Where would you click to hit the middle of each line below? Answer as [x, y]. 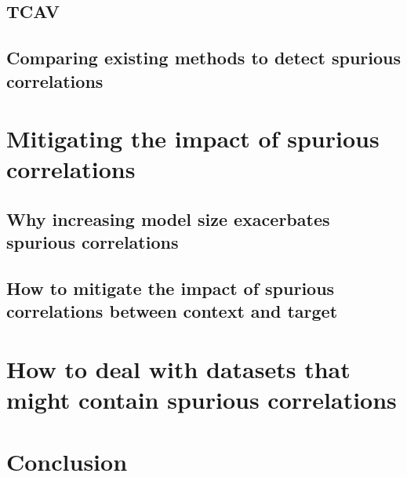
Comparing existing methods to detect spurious [204, 58]
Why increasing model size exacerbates [168, 218]
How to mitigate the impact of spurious [171, 288]
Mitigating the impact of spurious [193, 138]
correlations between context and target [172, 311]
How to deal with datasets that [178, 369]
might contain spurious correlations [202, 400]
